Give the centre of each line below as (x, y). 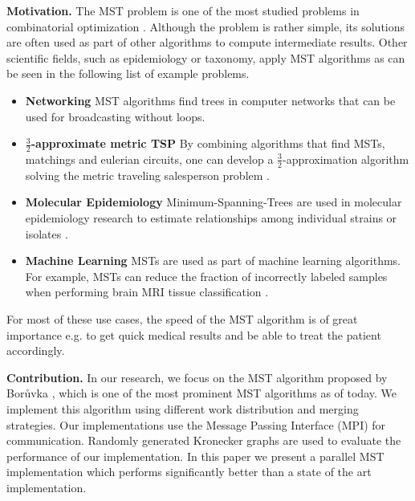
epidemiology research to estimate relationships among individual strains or (211, 218)
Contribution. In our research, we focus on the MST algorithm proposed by (197, 377)
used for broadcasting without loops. (115, 116)
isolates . (47, 233)
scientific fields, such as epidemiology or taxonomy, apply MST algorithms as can (206, 57)
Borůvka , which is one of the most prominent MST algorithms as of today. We (201, 393)
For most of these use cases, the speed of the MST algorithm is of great (182, 318)
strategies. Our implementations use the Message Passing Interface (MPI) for (196, 424)
